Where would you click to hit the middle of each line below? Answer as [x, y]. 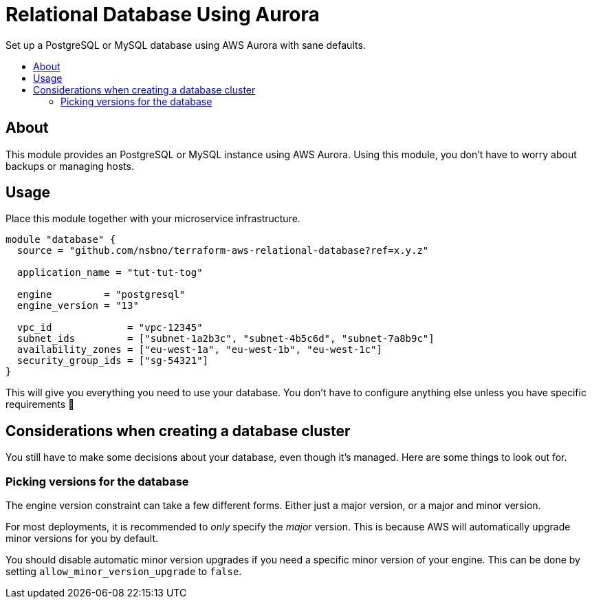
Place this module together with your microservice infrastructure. [153, 219]
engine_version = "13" [78, 306]
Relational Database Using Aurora [163, 14]
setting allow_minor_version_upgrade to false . [124, 572]
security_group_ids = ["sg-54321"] [113, 361]
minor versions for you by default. [82, 539]
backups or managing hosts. [70, 166]
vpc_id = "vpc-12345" [110, 328]
